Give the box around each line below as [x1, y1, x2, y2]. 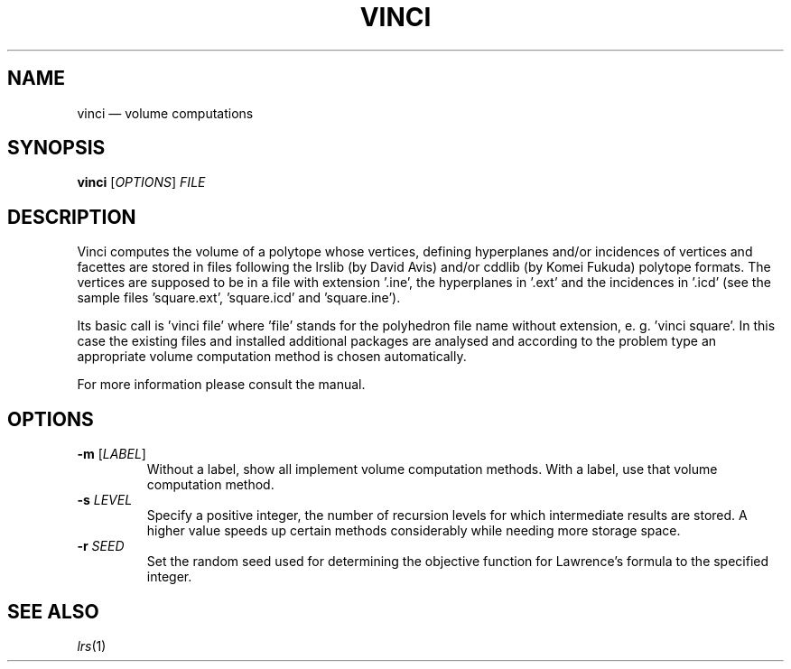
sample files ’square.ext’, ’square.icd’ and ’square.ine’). [77, 290, 401, 306]
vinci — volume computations [77, 105, 254, 121]
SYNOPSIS [7, 136, 106, 160]
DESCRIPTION [7, 205, 136, 228]
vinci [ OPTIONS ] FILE [77, 174, 206, 190]
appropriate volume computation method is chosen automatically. [77, 348, 467, 365]
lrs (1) [77, 637, 107, 654]
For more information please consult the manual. [77, 376, 366, 393]
